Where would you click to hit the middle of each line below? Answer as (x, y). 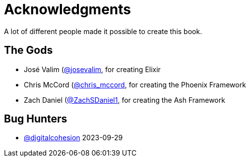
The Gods (29, 50)
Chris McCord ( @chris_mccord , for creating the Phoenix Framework (135, 84)
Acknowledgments (68, 9)
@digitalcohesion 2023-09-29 (73, 138)
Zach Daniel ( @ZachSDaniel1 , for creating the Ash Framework (125, 100)
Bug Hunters (36, 119)
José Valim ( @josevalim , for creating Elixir (92, 69)
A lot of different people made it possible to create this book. (103, 31)
